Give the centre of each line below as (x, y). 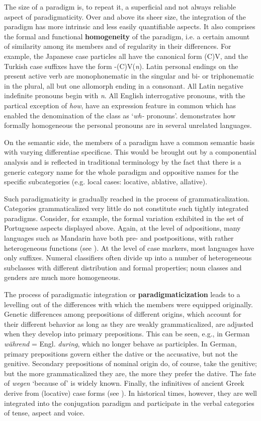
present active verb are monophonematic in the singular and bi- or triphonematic (129, 76)
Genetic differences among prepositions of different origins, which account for (123, 314)
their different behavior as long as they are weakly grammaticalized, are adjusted (129, 324)
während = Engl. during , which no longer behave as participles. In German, (120, 343)
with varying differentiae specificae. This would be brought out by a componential (130, 152)
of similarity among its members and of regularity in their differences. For (118, 46)
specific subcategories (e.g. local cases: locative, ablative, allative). (106, 182)
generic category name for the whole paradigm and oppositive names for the (121, 171)
